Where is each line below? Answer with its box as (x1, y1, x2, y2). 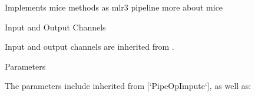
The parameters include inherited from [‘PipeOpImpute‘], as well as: (5, 80, 251, 92)
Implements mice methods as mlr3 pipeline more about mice (5, 1, 223, 13)
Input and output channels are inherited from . (5, 40, 174, 53)
